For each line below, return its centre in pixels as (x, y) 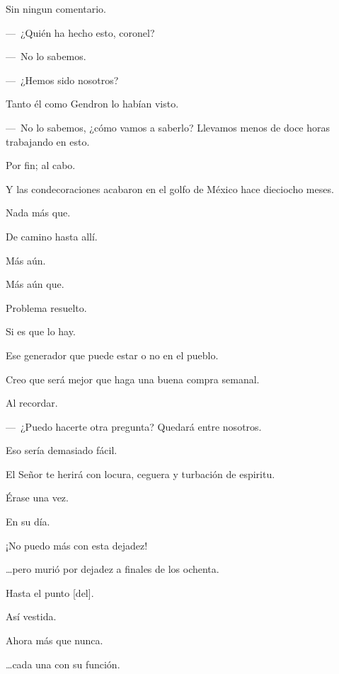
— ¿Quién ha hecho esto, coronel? (80, 32)
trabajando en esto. (48, 141)
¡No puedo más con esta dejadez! (77, 545)
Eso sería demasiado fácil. (62, 450)
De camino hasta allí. (52, 236)
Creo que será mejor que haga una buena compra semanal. (133, 379)
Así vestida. (31, 616)
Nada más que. (38, 213)
